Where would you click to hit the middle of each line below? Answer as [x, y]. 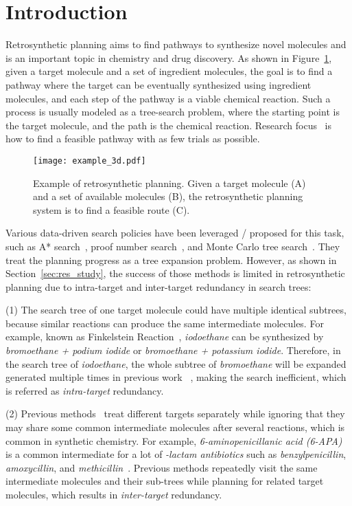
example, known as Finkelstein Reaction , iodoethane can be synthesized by [165, 337]
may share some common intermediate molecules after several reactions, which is [175, 427]
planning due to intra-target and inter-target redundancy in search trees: [159, 286]
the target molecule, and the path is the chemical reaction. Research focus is [169, 125]
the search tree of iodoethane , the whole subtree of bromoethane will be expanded [176, 363]
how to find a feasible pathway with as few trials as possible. [133, 139]
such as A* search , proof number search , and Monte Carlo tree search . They [173, 246]
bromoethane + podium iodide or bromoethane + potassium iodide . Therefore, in [173, 350]
